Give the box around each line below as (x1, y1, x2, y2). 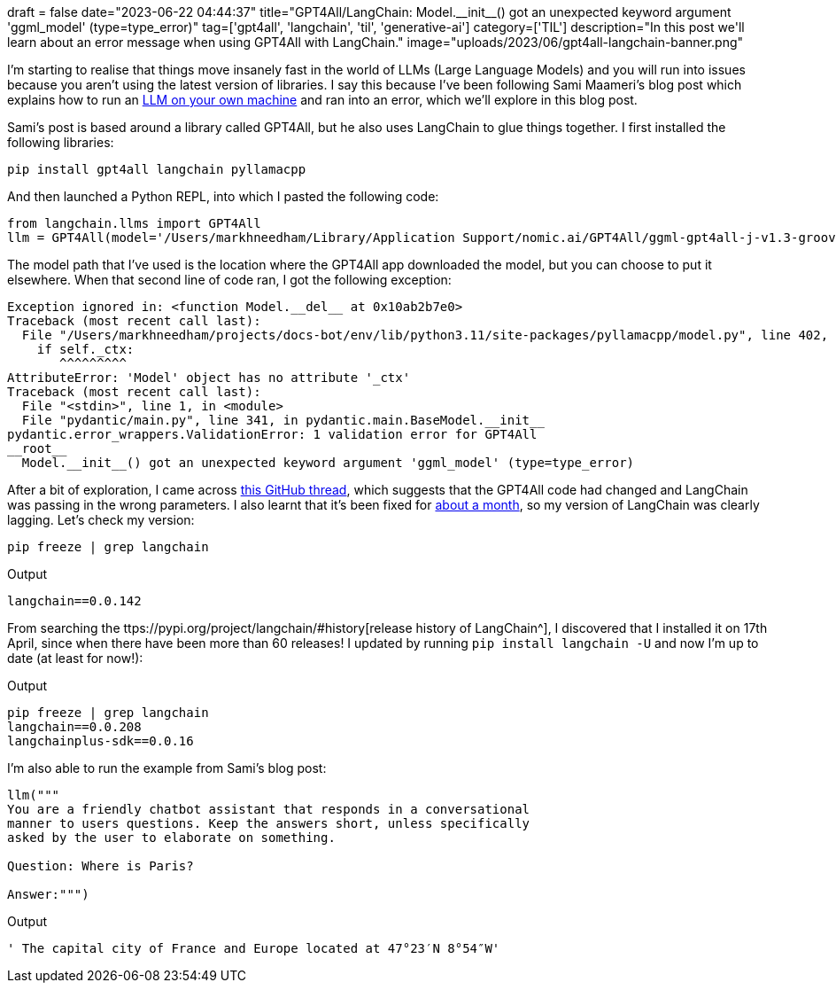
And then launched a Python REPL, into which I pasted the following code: (7, 189, 439, 204)
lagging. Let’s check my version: (7, 512, 195, 527)
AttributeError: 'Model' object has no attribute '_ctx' (7, 370, 411, 385)
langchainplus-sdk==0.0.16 (7, 734, 194, 748)
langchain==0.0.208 (7, 720, 142, 734)
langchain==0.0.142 (7, 594, 142, 608)
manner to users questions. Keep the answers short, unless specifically (7, 816, 530, 830)
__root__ (7, 441, 67, 456)
